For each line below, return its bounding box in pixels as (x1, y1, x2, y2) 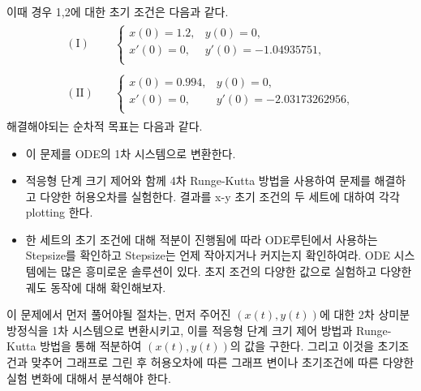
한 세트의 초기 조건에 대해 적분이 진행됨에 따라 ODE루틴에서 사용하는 (25, 230, 378, 247)
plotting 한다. (25, 204, 93, 221)
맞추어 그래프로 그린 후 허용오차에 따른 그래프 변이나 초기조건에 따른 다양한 (31, 354, 415, 371)
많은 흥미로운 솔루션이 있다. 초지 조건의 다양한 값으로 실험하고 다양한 (61, 263, 412, 280)
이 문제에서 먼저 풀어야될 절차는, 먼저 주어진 (6, 306, 231, 323)
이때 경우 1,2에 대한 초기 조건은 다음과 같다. (6, 3, 229, 19)
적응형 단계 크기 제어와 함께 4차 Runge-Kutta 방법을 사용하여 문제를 (25, 172, 371, 189)
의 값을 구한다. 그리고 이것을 (230, 337, 374, 354)
